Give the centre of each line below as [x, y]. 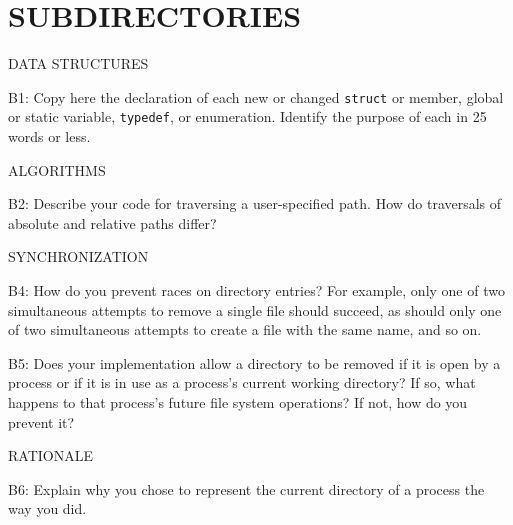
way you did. [47, 508]
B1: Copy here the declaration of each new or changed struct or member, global [256, 96]
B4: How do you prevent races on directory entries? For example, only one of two [256, 290]
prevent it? [41, 421]
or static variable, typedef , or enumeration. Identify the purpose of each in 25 [247, 116]
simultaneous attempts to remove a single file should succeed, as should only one [255, 309]
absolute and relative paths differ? [112, 222]
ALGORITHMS [57, 169]
